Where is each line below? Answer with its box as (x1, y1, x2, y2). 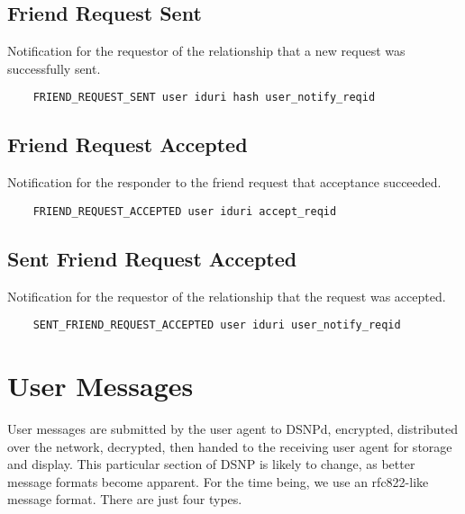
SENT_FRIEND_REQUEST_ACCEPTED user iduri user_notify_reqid (32, 319, 401, 332)
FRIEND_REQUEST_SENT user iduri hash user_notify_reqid (32, 91, 376, 104)
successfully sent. (7, 59, 101, 77)
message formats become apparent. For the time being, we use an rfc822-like (7, 472, 429, 491)
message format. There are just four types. (7, 490, 242, 509)
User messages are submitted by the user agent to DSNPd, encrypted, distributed (7, 419, 459, 438)
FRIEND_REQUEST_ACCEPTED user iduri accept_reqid (32, 204, 337, 218)
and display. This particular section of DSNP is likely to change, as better (7, 455, 415, 473)
